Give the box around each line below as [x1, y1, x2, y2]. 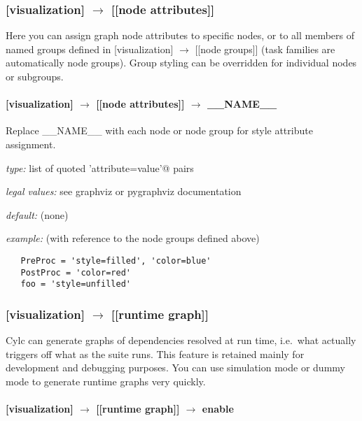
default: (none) [6, 207, 69, 222]
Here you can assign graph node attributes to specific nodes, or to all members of [6, 28, 355, 43]
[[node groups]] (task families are [195, 41, 335, 56]
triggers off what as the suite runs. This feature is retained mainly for [6, 346, 305, 361]
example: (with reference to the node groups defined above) [6, 231, 260, 245]
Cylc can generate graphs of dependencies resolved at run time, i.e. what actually [6, 333, 356, 348]
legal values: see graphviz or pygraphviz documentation [6, 184, 242, 199]
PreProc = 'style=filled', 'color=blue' [20, 255, 211, 266]
